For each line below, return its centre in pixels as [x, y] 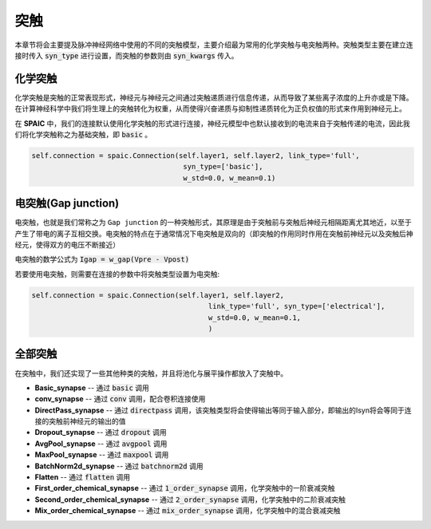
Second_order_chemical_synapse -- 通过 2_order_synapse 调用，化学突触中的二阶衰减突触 [190, 499]
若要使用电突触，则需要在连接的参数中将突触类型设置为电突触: [117, 274]
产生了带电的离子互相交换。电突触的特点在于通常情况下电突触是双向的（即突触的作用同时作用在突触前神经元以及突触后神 [214, 233]
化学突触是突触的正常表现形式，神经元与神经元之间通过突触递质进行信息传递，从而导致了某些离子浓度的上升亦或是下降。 [214, 97]
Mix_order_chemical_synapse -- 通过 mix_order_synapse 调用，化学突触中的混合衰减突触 [188, 511]
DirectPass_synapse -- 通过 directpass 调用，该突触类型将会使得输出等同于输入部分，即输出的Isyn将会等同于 [219, 410]
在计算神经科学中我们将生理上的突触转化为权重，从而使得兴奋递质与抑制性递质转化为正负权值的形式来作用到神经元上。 [210, 109]
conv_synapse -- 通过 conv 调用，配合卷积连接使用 [120, 399]
